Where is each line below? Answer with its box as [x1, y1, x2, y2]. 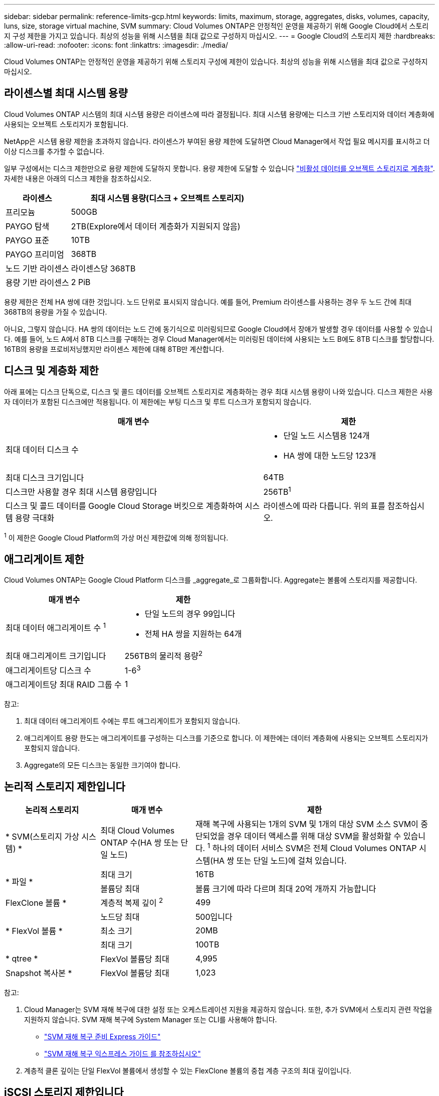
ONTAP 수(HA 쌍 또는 [100, 837, 179, 848]
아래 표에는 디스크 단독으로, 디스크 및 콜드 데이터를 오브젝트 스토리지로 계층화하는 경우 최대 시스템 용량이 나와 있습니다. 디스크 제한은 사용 [4, 387, 433, 396]
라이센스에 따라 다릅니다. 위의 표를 [263, 500, 385, 511]
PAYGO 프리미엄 [6, 249, 64, 259]
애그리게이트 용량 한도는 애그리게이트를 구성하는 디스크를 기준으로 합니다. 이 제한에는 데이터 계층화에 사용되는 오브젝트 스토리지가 [24, 733, 428, 742]
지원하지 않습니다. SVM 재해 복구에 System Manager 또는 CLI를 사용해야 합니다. [24, 1015, 277, 1024]
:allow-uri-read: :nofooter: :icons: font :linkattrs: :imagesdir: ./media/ [4, 41, 229, 49]
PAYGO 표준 [6, 235, 50, 245]
